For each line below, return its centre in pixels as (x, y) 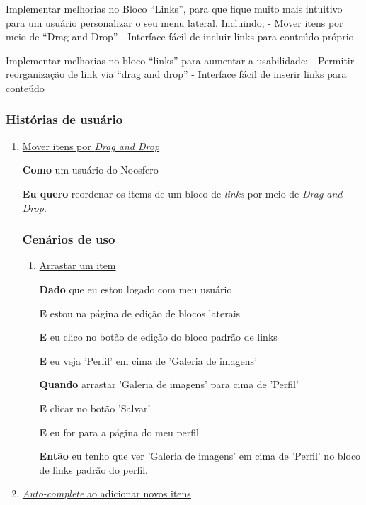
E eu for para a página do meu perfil (119, 432)
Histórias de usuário (64, 119)
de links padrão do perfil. (94, 469)
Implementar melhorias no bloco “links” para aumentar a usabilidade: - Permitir (180, 60)
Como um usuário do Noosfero (90, 170)
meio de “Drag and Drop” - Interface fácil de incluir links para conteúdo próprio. (181, 36)
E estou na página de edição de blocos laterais (140, 313)
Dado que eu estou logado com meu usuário (136, 289)
